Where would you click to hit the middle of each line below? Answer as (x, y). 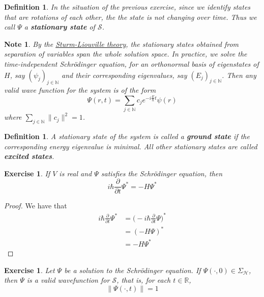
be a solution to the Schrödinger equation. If (133, 270)
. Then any (239, 75)
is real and (76, 173)
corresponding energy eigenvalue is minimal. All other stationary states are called (131, 146)
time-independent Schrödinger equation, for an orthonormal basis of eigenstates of (131, 63)
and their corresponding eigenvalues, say (124, 75)
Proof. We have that (36, 206)
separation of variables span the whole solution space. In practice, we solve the (126, 54)
